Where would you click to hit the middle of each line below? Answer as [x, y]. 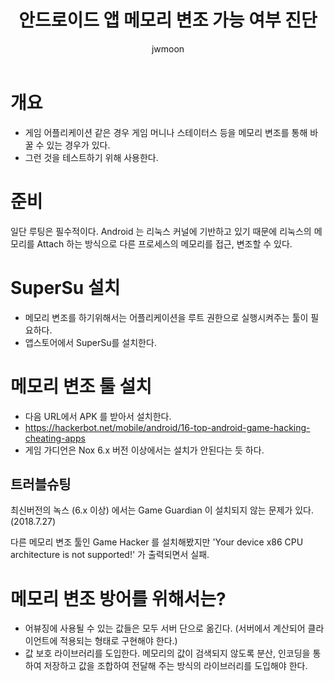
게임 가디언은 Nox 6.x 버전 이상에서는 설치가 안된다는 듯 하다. [144, 450]
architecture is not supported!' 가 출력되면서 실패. [110, 555]
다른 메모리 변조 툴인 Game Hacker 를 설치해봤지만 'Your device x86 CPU [157, 542]
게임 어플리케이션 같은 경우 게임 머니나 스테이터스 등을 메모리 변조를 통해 [166, 132]
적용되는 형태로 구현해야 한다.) [118, 641]
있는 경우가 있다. [78, 145]
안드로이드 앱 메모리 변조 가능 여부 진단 [168, 20]
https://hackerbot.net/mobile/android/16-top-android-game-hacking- [167, 427]
